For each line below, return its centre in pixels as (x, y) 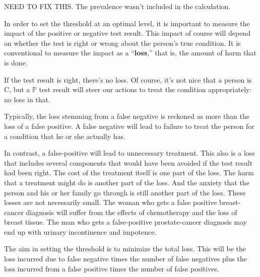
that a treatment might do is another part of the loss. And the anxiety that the (127, 182)
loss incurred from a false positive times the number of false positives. (112, 268)
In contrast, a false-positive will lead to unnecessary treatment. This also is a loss (129, 153)
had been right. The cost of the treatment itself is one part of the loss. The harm (129, 172)
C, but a (17, 89)
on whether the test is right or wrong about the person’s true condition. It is (122, 43)
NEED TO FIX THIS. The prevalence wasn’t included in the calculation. (117, 6)
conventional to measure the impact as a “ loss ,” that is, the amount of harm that (130, 53)
